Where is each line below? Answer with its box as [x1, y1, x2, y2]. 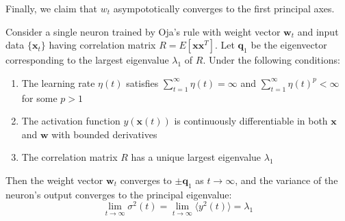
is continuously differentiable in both [174, 114, 328, 128]
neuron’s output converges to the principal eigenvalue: [5, 187, 232, 201]
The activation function [21, 114, 120, 128]
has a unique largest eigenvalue [131, 150, 261, 164]
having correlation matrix [49, 38, 156, 52]
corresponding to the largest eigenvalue [5, 53, 169, 67]
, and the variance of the [235, 172, 338, 187]
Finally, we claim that [5, 1, 97, 15]
